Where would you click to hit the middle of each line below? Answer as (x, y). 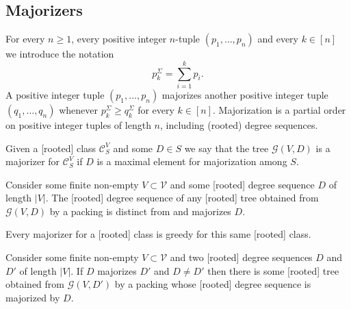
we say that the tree (226, 148)
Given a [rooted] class (51, 148)
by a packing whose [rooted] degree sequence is (213, 284)
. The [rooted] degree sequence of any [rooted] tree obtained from (182, 198)
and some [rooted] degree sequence (242, 184)
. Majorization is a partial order (279, 109)
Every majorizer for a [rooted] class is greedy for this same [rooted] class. (158, 234)
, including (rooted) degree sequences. (239, 124)
